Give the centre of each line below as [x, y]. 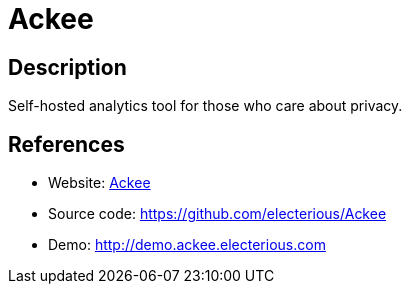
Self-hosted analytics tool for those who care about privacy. [205, 106]
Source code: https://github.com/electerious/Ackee [217, 214]
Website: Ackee [99, 183]
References [66, 144]
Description [67, 67]
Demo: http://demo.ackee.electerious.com [187, 245]
